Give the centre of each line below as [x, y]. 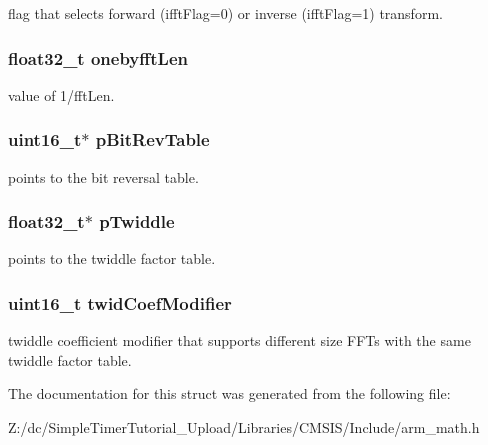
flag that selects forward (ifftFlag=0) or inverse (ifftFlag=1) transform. [225, 13]
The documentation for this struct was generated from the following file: [229, 393]
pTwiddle [137, 221]
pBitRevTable [152, 139]
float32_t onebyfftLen [98, 57]
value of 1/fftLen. [61, 94]
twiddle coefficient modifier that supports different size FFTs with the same [239, 340]
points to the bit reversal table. [103, 176]
